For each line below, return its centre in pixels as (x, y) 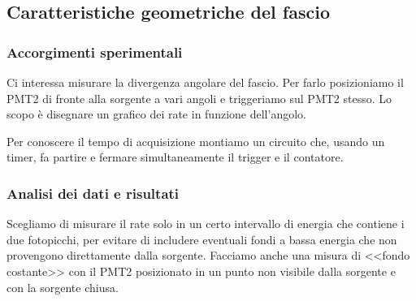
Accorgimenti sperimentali (95, 52)
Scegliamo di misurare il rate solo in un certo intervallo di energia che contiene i (206, 224)
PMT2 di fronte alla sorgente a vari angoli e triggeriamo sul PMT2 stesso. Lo (199, 98)
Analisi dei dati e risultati (93, 193)
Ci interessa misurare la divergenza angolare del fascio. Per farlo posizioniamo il (205, 82)
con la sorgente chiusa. (63, 287)
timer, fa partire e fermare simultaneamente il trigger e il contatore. (175, 157)
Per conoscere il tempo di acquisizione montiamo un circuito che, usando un (196, 141)
